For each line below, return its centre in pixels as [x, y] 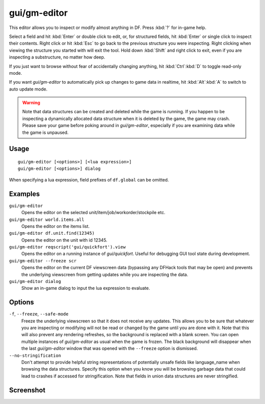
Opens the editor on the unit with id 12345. [64, 240]
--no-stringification [35, 355]
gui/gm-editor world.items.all [47, 219]
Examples [25, 194]
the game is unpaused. [45, 132]
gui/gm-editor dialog [35, 281]
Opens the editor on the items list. [56, 226]
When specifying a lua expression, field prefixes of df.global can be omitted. [89, 180]
